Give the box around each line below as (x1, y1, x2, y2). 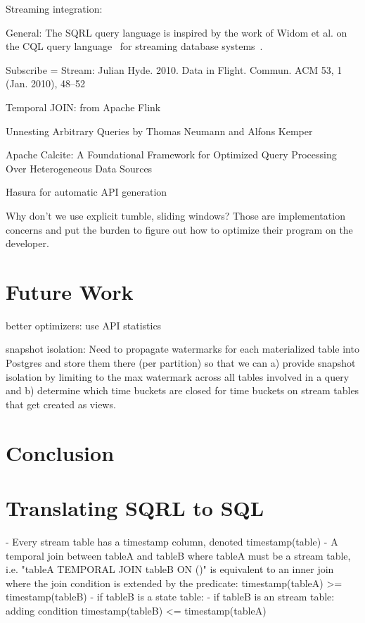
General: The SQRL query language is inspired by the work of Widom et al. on (6, 25, 347, 39)
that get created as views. (6, 396, 116, 411)
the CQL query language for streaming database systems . (6, 39, 263, 54)
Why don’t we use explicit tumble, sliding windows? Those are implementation (6, 208, 345, 222)
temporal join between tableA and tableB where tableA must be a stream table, (6, 548, 351, 562)
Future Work (6, 277, 134, 306)
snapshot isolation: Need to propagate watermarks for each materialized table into (6, 341, 359, 356)
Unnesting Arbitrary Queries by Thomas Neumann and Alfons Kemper (6, 123, 313, 138)
